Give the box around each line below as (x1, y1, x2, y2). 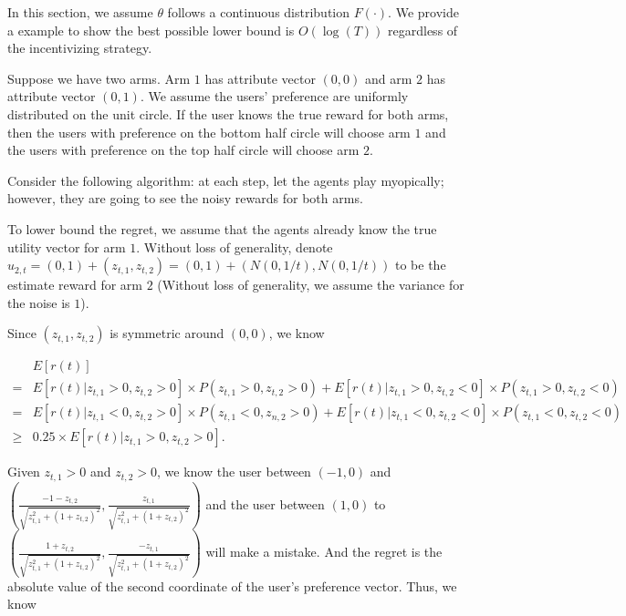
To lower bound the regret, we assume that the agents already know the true (7, 219, 437, 238)
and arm (364, 68, 412, 87)
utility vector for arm (7, 237, 126, 256)
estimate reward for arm (7, 275, 142, 294)
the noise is (7, 293, 70, 312)
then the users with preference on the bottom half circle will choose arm (7, 122, 411, 141)
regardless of (388, 20, 458, 39)
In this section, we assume (7, 3, 153, 21)
